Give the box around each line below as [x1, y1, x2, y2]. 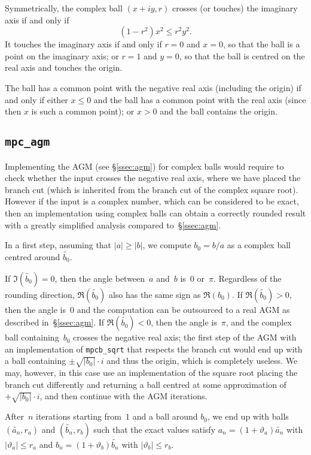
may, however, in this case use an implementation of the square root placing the [5, 366, 298, 379]
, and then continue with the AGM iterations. [39, 390, 208, 402]
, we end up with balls [208, 410, 289, 423]
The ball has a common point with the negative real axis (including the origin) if [5, 81, 301, 94]
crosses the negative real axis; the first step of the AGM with [73, 331, 297, 343]
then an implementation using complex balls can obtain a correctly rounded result [5, 206, 306, 219]
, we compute [142, 239, 191, 251]
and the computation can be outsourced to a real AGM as [77, 303, 290, 315]
